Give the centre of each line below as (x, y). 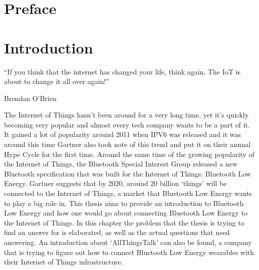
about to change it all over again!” (57, 81)
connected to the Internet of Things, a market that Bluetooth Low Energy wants (128, 193)
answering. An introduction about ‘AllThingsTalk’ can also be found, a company (128, 242)
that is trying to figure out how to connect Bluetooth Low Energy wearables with (129, 252)
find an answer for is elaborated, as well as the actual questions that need (117, 232)
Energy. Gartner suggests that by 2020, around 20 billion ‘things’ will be (115, 183)
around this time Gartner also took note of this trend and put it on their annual (127, 144)
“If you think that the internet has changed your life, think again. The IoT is (122, 71)
